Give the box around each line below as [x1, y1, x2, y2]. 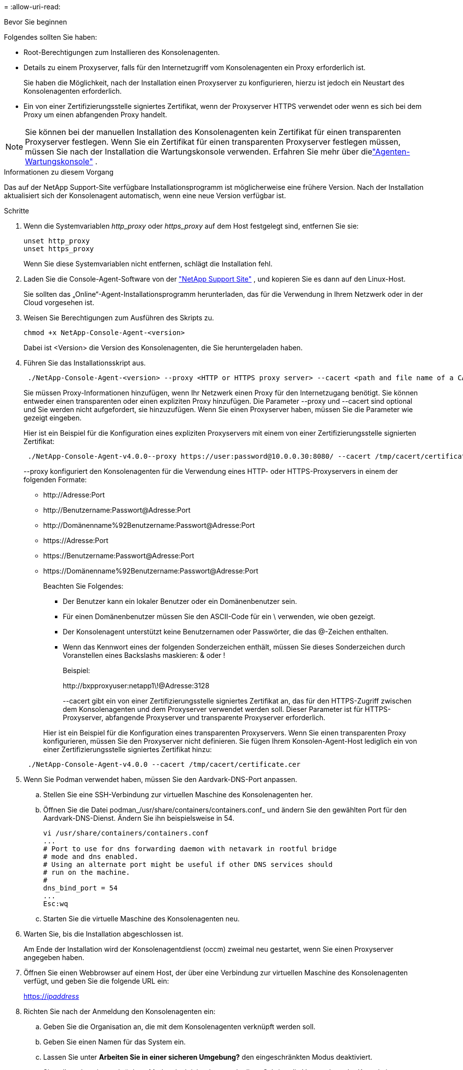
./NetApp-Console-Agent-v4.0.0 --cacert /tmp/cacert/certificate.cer [27, 760, 301, 768]
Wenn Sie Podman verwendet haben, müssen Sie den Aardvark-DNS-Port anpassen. [24, 775, 297, 783]
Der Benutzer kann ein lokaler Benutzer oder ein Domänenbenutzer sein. [63, 597, 297, 605]
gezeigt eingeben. [24, 414, 82, 422]
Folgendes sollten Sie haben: [4, 33, 97, 41]
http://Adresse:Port [43, 491, 105, 499]
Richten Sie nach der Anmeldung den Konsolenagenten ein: [24, 1007, 216, 1016]
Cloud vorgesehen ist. [24, 298, 95, 307]
